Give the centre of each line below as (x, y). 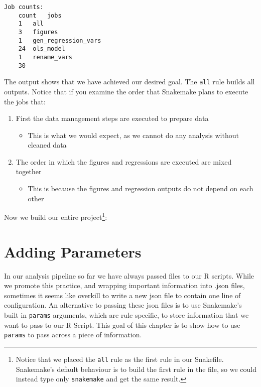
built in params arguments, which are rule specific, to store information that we (126, 315)
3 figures (38, 32)
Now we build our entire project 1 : (56, 216)
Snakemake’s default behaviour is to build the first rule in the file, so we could (136, 369)
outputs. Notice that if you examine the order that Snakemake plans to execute (126, 91)
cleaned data (47, 145)
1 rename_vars (45, 57)
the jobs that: (25, 101)
